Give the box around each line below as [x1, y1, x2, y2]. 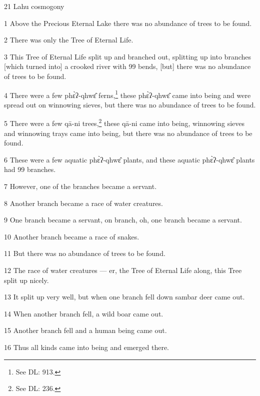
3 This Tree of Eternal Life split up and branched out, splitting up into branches [4, 51, 251, 61]
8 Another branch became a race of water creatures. [4, 197, 163, 208]
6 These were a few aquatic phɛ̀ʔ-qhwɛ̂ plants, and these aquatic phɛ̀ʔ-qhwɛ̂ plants [4, 154, 255, 164]
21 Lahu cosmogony [4, 1, 64, 11]
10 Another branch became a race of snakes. [4, 231, 139, 241]
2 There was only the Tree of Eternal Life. [4, 34, 133, 45]
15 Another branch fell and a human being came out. [4, 325, 167, 335]
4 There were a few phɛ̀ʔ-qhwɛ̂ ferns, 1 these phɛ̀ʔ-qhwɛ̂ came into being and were [4, 88, 251, 100]
